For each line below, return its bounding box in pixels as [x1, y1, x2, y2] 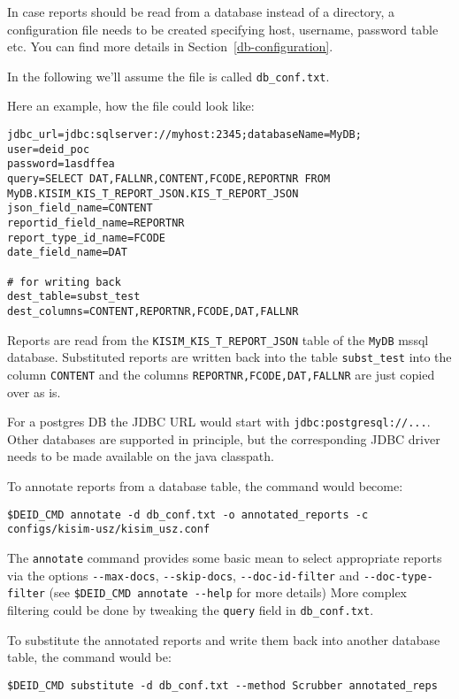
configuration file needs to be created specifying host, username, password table [7, 19, 439, 38]
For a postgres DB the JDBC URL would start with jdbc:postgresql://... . [7, 412, 431, 431]
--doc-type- [363, 570, 433, 583]
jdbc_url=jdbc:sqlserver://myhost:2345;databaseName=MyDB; [7, 128, 362, 142]
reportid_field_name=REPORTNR [7, 216, 185, 229]
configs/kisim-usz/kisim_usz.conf [7, 523, 210, 536]
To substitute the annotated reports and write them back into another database [7, 630, 440, 649]
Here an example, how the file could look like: [7, 96, 255, 115]
